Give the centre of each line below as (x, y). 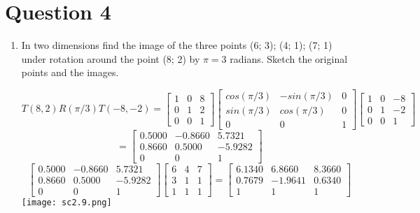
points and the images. (70, 72)
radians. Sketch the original (289, 58)
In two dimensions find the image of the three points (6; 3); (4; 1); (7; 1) (177, 45)
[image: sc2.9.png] (66, 203)
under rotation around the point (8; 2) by (111, 58)
